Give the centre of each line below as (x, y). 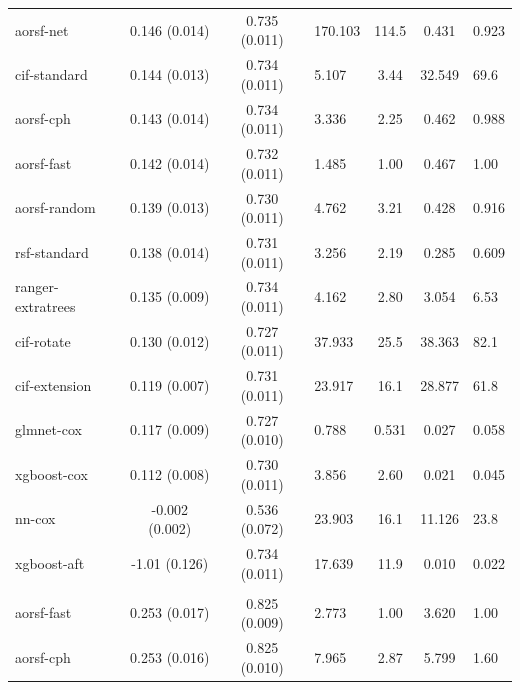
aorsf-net (42, 29)
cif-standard (51, 73)
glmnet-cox (48, 429)
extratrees (45, 305)
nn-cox (35, 518)
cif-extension (53, 385)
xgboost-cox (51, 473)
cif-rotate (43, 340)
